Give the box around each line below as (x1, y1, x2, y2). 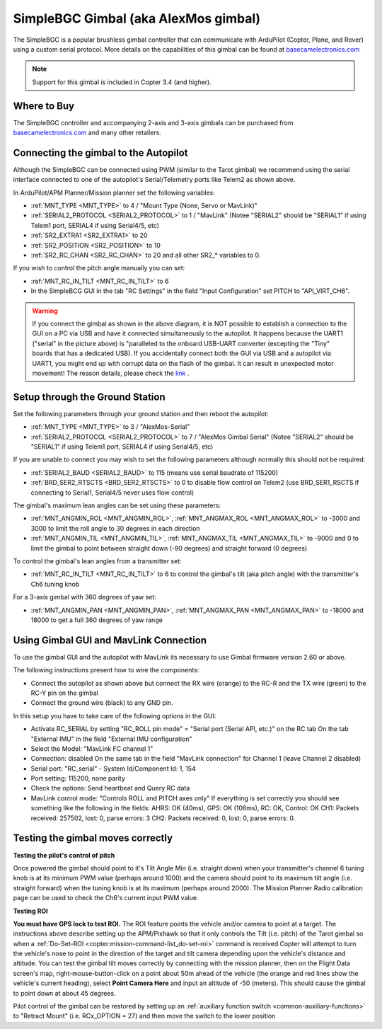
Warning (32, 306, 58, 315)
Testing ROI (13, 907, 49, 915)
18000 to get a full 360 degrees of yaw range (30, 616, 163, 624)
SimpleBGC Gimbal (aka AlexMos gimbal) (13, 11, 261, 26)
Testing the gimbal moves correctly (13, 832, 173, 844)
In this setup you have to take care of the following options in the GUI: (13, 711, 216, 720)
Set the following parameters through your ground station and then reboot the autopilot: (13, 409, 269, 418)
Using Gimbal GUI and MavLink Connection (13, 634, 207, 646)
